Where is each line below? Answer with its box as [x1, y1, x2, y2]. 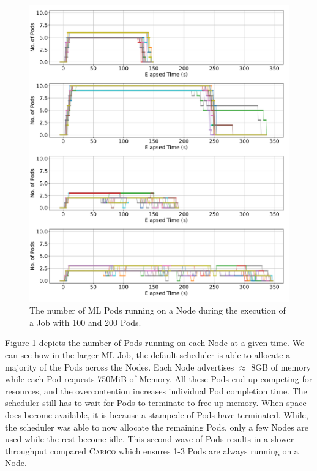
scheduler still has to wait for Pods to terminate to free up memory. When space [5, 396, 307, 409]
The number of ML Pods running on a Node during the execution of [29, 304, 286, 317]
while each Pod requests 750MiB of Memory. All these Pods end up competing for [5, 372, 313, 385]
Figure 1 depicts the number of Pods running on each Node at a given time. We [5, 336, 305, 349]
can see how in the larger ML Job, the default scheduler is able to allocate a [5, 348, 291, 361]
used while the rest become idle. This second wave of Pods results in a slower [5, 432, 294, 445]
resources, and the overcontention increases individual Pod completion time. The [5, 384, 307, 397]
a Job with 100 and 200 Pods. [29, 315, 141, 328]
